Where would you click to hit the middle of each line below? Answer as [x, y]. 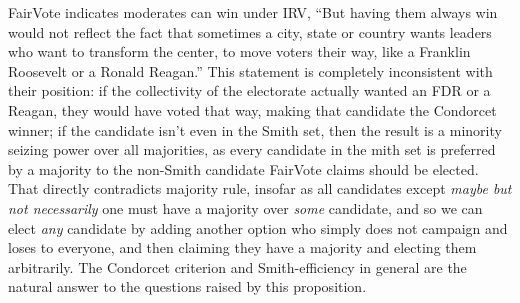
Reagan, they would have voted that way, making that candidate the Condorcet [252, 109]
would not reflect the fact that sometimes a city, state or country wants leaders [250, 31]
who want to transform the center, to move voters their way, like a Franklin [239, 51]
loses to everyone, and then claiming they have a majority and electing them [242, 247]
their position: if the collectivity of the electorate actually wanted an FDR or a [249, 90]
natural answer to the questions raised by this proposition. [187, 286]
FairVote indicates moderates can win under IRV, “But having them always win [253, 12]
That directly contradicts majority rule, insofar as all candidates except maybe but [260, 188]
